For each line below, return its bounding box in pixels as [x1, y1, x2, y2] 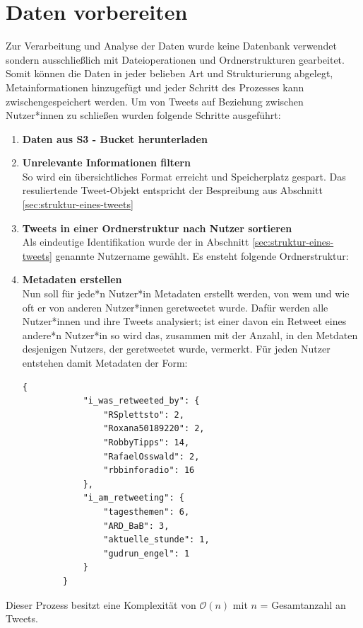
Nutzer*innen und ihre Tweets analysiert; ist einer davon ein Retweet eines [22, 314, 347, 329]
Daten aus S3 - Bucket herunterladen [22, 131, 208, 146]
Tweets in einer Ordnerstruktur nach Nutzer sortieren [22, 220, 292, 235]
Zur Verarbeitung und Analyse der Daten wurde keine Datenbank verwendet [6, 38, 337, 53]
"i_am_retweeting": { [83, 493, 184, 503]
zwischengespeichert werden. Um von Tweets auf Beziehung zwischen [6, 93, 304, 108]
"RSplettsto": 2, [103, 409, 184, 420]
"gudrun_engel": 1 [103, 548, 190, 559]
